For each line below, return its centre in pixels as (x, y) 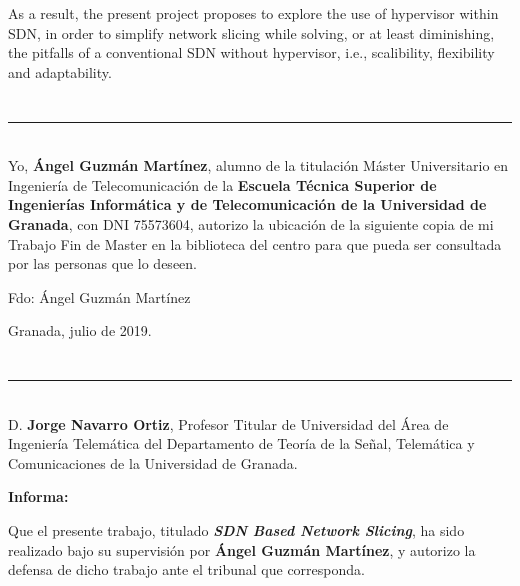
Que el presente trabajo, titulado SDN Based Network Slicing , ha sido (236, 530)
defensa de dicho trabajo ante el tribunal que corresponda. (186, 569)
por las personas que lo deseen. (102, 263)
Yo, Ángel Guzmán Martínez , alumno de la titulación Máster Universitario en (258, 165)
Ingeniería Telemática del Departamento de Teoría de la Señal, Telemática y (241, 443)
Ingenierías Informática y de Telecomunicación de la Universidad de (247, 204)
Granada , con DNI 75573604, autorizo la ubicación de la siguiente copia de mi (251, 223)
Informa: (38, 496)
